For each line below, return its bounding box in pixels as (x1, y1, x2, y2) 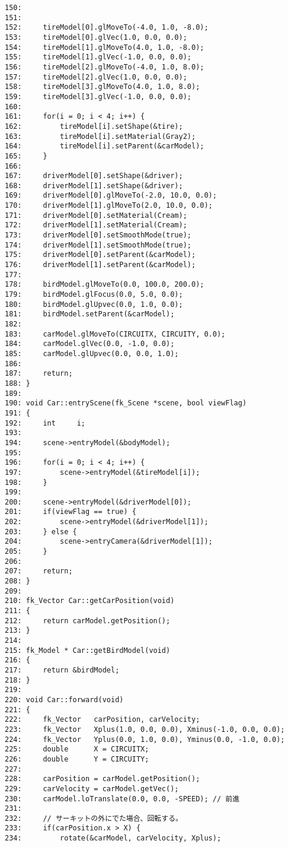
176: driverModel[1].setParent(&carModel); (5, 261, 196, 269)
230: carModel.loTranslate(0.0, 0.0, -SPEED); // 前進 (5, 794, 240, 803)
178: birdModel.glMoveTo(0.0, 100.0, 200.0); (5, 280, 204, 289)
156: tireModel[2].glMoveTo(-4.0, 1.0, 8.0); (5, 62, 204, 71)
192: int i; (5, 418, 86, 427)
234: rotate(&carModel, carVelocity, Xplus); (5, 834, 222, 843)
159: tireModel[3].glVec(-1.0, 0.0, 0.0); (5, 92, 191, 101)
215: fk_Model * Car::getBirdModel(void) (5, 646, 171, 655)
